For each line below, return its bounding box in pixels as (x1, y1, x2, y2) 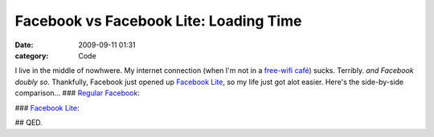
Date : (14, 40, 34, 50)
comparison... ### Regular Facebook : (14, 88, 140, 98)
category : (14, 50, 49, 60)
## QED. (14, 117, 43, 127)
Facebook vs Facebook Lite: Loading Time (14, 12, 302, 30)
